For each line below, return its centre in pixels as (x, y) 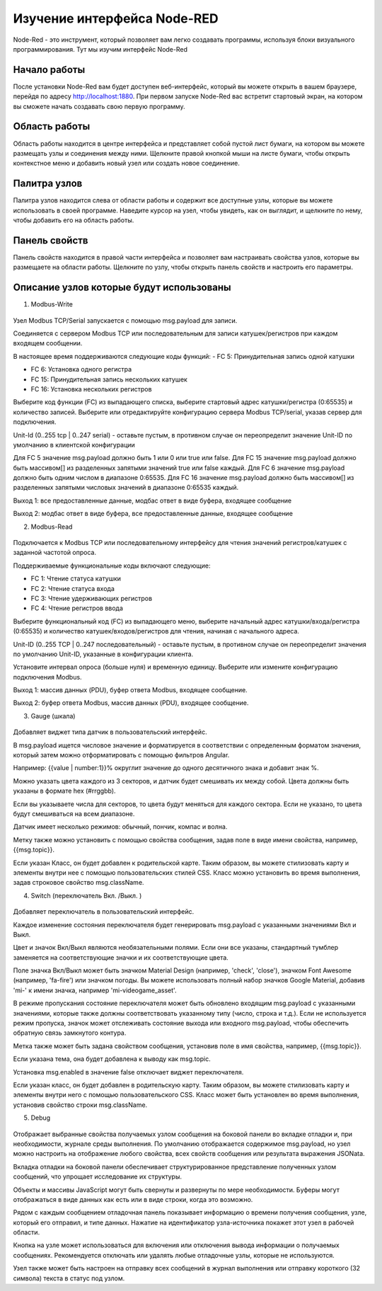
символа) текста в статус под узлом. (69, 1278)
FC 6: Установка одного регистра (81, 369)
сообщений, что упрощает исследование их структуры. (98, 1177)
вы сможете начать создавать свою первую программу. (99, 106)
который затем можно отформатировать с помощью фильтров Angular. (121, 755)
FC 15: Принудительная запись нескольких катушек (109, 379)
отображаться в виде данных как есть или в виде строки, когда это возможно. (133, 1199)
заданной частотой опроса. (55, 553)
